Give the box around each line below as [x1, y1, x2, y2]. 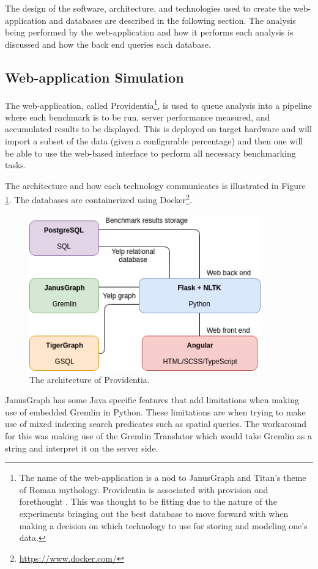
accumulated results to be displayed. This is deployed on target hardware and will [5, 122, 312, 135]
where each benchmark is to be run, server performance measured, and [5, 110, 270, 123]
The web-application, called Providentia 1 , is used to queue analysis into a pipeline [5, 97, 312, 111]
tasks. [5, 158, 26, 171]
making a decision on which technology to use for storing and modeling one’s [19, 519, 308, 532]
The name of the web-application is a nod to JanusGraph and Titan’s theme [19, 471, 306, 484]
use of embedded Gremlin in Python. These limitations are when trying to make [5, 405, 306, 418]
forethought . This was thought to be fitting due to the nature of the [19, 495, 277, 508]
